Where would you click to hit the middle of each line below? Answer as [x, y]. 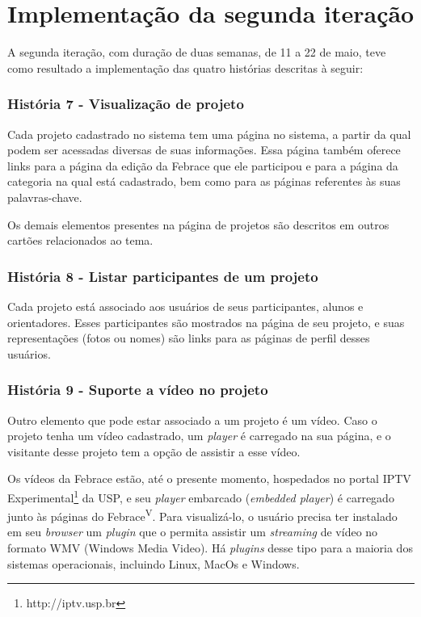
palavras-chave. [45, 197]
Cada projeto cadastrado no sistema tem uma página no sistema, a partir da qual [209, 134]
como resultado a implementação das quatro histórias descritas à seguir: [185, 67]
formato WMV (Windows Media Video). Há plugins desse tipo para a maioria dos [210, 547]
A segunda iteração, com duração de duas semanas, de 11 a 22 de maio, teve [197, 52]
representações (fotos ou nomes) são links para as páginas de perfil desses [189, 338]
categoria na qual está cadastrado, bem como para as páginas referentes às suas [204, 181]
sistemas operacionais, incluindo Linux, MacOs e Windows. [154, 563]
